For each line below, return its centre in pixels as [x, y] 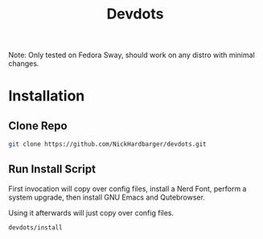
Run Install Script [52, 169]
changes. [24, 64]
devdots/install [35, 227]
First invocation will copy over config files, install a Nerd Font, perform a [127, 188]
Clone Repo [38, 126]
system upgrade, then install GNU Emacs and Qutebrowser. [107, 197]
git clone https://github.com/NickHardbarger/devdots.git [107, 144]
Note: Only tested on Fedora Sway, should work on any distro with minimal [131, 55]
